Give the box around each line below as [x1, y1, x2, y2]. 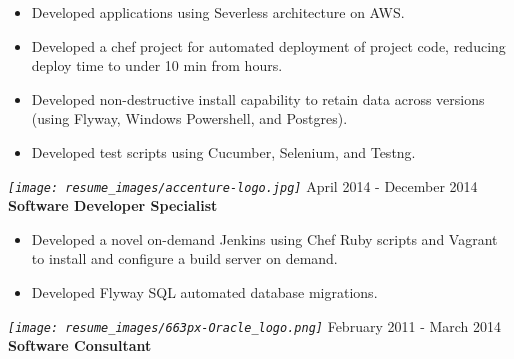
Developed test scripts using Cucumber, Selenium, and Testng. [31, 141, 416, 162]
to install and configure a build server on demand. [31, 248, 338, 269]
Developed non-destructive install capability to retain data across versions [31, 88, 485, 109]
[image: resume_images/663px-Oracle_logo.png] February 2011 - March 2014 [8, 315, 502, 336]
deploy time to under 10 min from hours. [31, 55, 283, 76]
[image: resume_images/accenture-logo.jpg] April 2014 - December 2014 [8, 175, 478, 196]
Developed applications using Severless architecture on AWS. [31, 2, 405, 22]
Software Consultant [8, 335, 152, 356]
